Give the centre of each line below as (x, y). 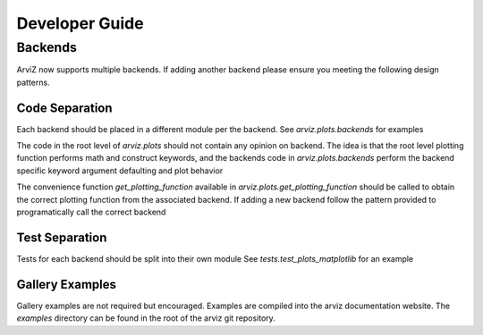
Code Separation (64, 108)
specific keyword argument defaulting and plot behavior (120, 171)
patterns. (33, 82)
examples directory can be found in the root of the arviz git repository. (146, 318)
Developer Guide (80, 23)
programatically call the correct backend (91, 212)
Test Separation (62, 237)
